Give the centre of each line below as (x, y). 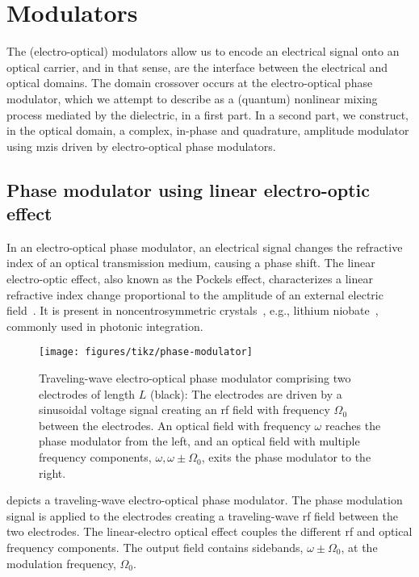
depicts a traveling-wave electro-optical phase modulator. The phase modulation (205, 500)
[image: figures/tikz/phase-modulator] (146, 352)
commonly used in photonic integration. (105, 326)
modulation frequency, (61, 563)
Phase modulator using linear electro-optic (189, 189)
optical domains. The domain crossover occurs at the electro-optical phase (190, 83)
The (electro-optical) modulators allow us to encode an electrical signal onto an (203, 51)
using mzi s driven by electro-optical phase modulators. (141, 146)
